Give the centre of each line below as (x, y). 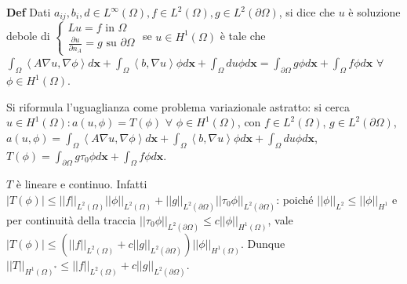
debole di (28, 36)
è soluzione (374, 12)
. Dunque (263, 243)
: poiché (295, 200)
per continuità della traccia (71, 219)
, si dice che (307, 12)
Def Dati (29, 12)
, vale (280, 219)
